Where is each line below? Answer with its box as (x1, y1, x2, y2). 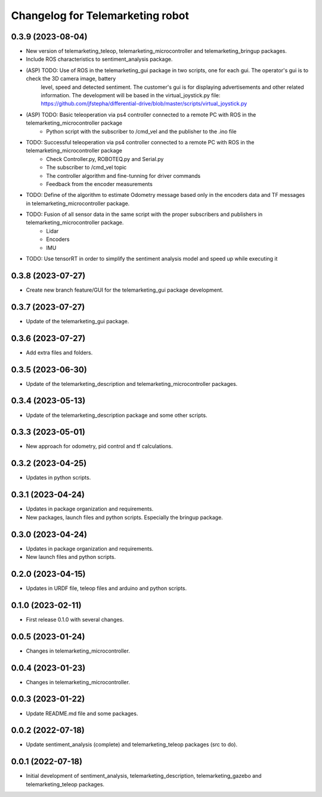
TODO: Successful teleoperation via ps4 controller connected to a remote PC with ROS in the (26, 138, 255, 146)
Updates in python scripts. (26, 474, 91, 481)
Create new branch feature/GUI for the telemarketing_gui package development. (26, 286, 224, 294)
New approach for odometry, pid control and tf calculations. (26, 443, 173, 450)
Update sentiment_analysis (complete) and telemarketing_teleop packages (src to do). (26, 741, 238, 748)
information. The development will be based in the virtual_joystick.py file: (41, 92, 221, 99)
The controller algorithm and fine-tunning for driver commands (46, 172, 201, 179)
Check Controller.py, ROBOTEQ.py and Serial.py (46, 155, 164, 162)
